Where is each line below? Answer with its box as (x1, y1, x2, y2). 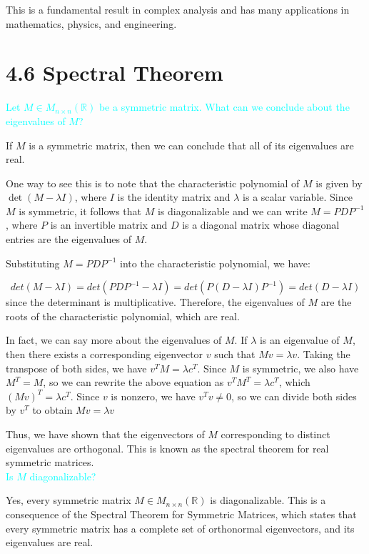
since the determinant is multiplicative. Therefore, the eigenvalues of (6, 295, 305, 310)
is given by (315, 175, 363, 190)
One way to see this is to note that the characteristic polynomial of (6, 175, 300, 190)
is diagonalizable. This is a (210, 493, 326, 508)
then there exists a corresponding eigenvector (6, 347, 203, 362)
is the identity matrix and (117, 189, 231, 204)
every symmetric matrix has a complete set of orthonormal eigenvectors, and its (6, 520, 355, 535)
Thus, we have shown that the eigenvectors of (6, 427, 205, 441)
